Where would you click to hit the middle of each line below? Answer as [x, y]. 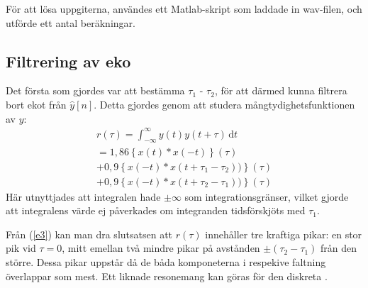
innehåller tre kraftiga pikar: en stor [284, 234]
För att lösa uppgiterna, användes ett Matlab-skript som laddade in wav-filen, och [184, 9]
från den [339, 248]
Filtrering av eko [68, 61]
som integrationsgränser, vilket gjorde [267, 196]
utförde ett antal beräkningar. [71, 22]
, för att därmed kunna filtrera [281, 90]
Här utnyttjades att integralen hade [83, 196]
